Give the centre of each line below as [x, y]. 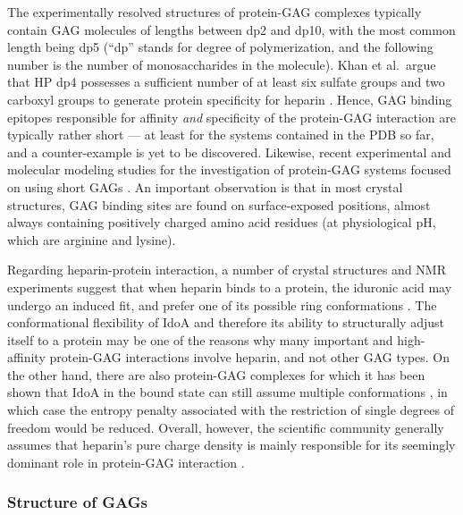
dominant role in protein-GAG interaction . [126, 462]
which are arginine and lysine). [92, 239]
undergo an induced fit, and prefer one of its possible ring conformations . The [222, 304]
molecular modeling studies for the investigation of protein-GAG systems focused [229, 169]
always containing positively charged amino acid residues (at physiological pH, [222, 222]
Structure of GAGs [77, 502]
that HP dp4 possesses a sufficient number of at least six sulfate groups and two [226, 82]
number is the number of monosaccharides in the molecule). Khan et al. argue [222, 64]
